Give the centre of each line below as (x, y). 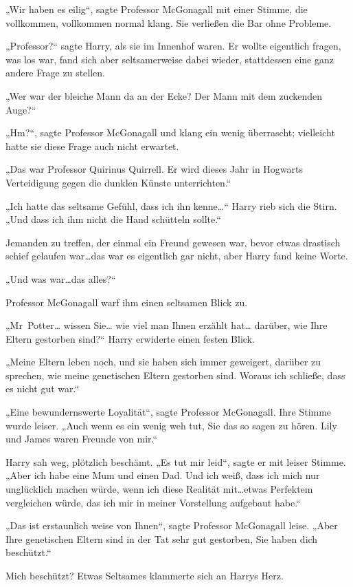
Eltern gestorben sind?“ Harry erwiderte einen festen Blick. (130, 338)
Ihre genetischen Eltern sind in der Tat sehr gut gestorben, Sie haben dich (162, 538)
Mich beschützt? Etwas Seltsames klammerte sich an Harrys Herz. (145, 575)
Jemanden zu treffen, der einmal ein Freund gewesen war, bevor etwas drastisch (173, 242)
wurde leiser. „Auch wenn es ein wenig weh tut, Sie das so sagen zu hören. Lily (171, 425)
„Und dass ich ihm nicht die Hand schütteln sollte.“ (113, 219)
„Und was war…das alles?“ (61, 278)
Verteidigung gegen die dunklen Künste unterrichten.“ (118, 182)
